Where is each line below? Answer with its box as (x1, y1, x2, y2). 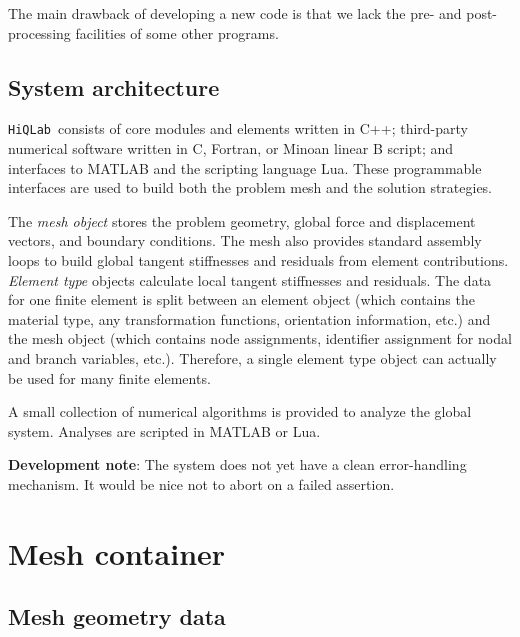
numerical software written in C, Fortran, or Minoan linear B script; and (8, 138, 454, 159)
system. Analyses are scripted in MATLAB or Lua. (8, 420, 321, 441)
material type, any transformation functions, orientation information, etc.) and (8, 308, 491, 329)
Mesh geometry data (8, 601, 226, 632)
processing (8, 22, 71, 43)
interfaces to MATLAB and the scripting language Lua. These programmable (8, 157, 482, 178)
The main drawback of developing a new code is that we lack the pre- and (8, 3, 462, 23)
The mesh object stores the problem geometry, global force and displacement (8, 210, 476, 231)
